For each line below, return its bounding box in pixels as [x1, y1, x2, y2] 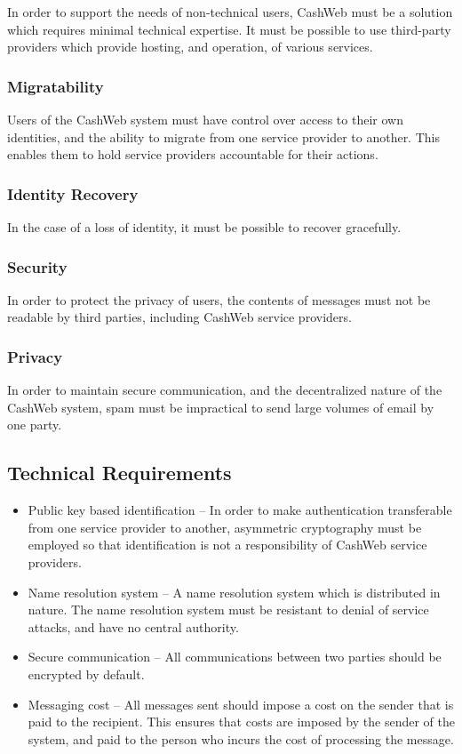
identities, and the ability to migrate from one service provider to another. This [7, 127, 440, 146]
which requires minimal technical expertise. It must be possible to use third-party [7, 20, 451, 38]
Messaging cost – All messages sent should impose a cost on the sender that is [28, 694, 454, 713]
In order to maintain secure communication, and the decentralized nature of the [7, 381, 442, 399]
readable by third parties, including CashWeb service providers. [7, 308, 352, 326]
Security [7, 255, 68, 277]
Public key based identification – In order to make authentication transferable [28, 501, 452, 519]
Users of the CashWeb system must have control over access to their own [7, 110, 403, 128]
